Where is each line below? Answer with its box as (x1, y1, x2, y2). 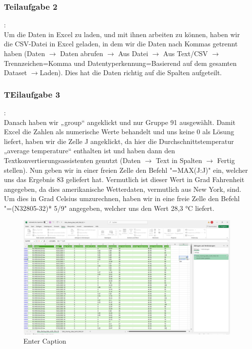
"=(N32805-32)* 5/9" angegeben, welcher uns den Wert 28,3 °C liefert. (4, 203, 214, 213)
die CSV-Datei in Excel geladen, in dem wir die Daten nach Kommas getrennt (4, 39, 238, 49)
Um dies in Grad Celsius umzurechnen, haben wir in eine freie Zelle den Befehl (4, 193, 240, 204)
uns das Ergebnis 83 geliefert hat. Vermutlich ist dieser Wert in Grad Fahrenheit (4, 174, 245, 185)
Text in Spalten (155, 155, 202, 165)
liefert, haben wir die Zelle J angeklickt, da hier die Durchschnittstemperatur (4, 136, 234, 146)
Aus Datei (118, 48, 148, 58)
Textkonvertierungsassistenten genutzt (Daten (4, 155, 141, 165)
